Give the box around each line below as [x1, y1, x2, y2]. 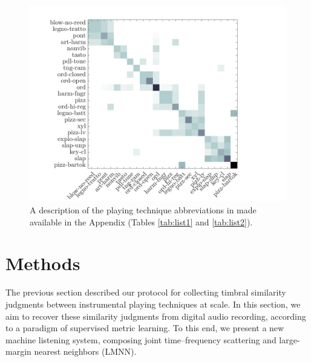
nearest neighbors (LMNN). [34, 345, 137, 358]
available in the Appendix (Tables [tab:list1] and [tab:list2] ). [30, 215, 253, 228]
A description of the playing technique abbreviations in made [30, 204, 257, 216]
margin [5, 345, 31, 358]
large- [279, 333, 300, 346]
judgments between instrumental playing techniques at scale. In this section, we [5, 297, 301, 310]
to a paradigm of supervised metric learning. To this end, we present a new [5, 322, 284, 334]
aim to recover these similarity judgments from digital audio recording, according [5, 309, 306, 322]
